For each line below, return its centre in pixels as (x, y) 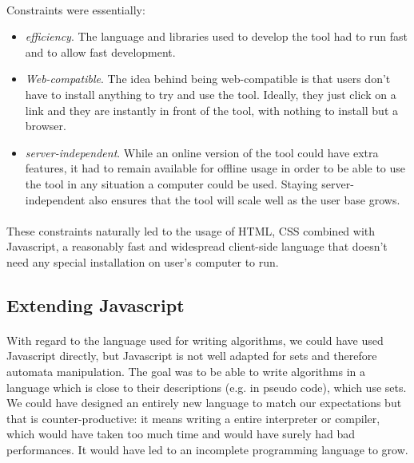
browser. (46, 126)
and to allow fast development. (100, 51)
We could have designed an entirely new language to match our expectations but (204, 403)
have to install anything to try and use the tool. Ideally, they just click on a (211, 94)
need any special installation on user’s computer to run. (143, 261)
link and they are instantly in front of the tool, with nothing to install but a (211, 110)
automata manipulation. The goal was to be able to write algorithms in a (186, 372)
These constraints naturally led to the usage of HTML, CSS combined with (191, 230)
